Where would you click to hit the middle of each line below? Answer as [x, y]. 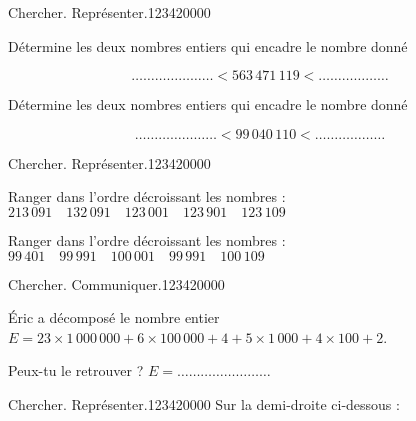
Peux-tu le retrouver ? [76, 370]
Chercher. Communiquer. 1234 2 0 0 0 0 [116, 283]
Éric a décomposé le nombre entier [114, 317]
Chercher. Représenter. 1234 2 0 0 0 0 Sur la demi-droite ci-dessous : [204, 403]
